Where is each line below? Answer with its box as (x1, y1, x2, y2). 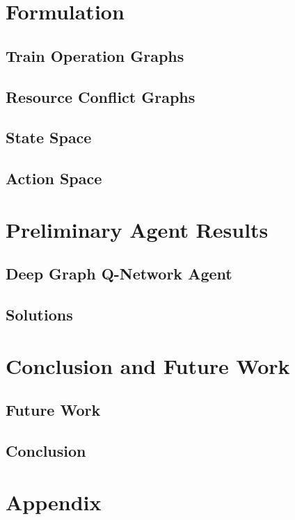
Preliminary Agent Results (6, 215, 269, 243)
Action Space (6, 168, 102, 189)
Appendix (6, 487, 102, 516)
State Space (6, 127, 92, 148)
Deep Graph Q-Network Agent (6, 263, 232, 284)
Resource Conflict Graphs (6, 86, 196, 107)
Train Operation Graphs (6, 44, 184, 66)
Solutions (6, 304, 73, 325)
